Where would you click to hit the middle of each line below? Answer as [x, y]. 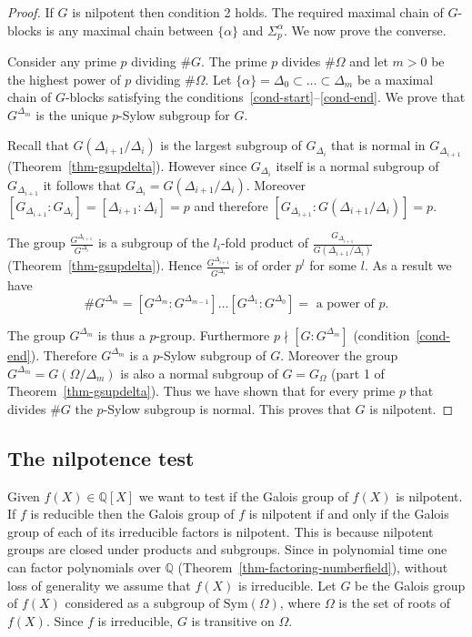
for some [333, 265]
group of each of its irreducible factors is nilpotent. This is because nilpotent [221, 531]
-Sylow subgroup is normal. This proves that [227, 408]
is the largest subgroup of [231, 145]
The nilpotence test [101, 457]
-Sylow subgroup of [213, 354]
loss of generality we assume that [99, 585]
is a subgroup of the [153, 243]
